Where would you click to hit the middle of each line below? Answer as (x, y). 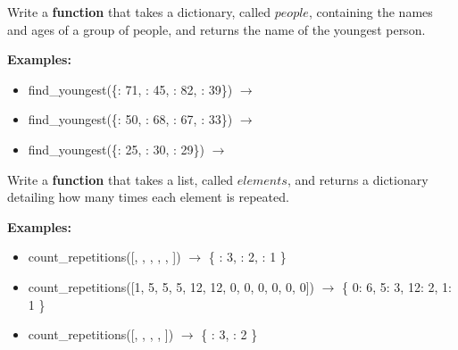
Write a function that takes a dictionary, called (139, 12)
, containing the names (371, 12)
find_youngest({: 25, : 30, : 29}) (117, 149)
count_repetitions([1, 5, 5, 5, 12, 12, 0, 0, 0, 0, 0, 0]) (171, 286)
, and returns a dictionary (358, 179)
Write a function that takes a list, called (121, 179)
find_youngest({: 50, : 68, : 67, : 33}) (130, 119)
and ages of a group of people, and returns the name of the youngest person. (217, 29)
